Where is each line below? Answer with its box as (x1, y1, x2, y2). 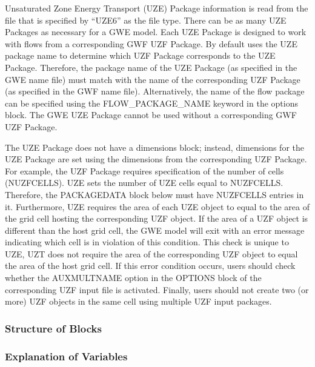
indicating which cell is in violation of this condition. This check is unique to (5, 236, 289, 248)
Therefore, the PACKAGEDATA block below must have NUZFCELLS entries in (5, 188, 304, 200)
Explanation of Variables (5, 348, 128, 363)
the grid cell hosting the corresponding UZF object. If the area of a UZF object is (5, 212, 308, 225)
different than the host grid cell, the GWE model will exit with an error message (5, 223, 305, 236)
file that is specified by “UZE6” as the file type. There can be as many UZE (5, 13, 287, 26)
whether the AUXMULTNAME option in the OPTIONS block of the (5, 271, 262, 284)
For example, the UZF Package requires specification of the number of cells (5, 164, 284, 177)
